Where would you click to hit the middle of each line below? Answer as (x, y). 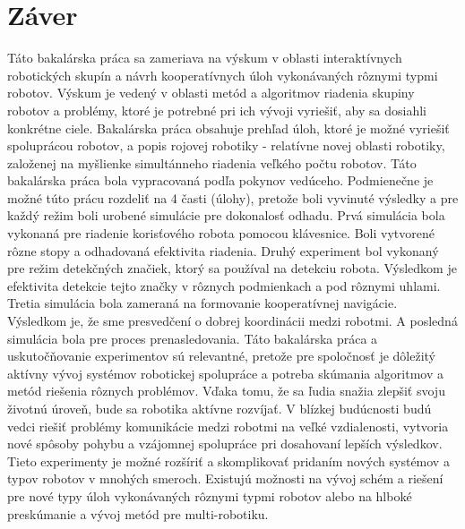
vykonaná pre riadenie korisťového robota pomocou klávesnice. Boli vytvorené (221, 233)
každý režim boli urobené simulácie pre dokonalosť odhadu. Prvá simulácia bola (226, 215)
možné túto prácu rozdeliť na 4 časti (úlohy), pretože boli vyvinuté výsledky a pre (233, 197)
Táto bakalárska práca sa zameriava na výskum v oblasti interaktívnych (205, 58)
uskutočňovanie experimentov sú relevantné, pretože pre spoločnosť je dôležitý (222, 356)
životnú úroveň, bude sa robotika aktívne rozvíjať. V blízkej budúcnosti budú (220, 408)
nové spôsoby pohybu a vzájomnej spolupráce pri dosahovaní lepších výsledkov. (225, 444)
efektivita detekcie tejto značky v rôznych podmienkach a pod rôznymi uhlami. (224, 285)
